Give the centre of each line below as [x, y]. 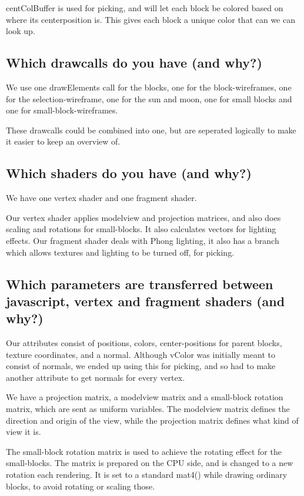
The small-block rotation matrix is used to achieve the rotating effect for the [144, 451]
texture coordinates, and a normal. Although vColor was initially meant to [141, 354]
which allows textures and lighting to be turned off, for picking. [120, 252]
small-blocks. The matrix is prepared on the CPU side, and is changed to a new [150, 463]
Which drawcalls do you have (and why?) [134, 63]
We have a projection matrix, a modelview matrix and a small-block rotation [145, 397]
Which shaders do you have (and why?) [129, 173]
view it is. [24, 432]
